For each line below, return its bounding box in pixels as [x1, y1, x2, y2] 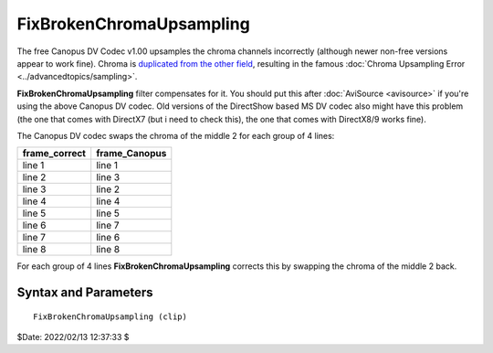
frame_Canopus [96, 147, 167, 160]
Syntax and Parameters [16, 284, 154, 301]
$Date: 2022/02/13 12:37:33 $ [16, 332, 130, 343]
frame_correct [22, 147, 87, 160]
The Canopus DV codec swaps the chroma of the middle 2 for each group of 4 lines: [16, 130, 335, 141]
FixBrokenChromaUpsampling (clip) [33, 311, 187, 322]
